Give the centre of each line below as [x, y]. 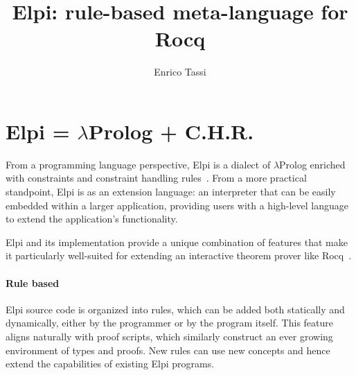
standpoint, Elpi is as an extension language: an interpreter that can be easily [171, 192]
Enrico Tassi [180, 72]
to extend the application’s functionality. [92, 219]
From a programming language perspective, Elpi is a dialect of [138, 164]
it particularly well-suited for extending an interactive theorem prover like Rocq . [179, 255]
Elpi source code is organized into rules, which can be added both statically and [175, 309]
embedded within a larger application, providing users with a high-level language [177, 205]
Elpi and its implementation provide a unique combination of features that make [177, 242]
